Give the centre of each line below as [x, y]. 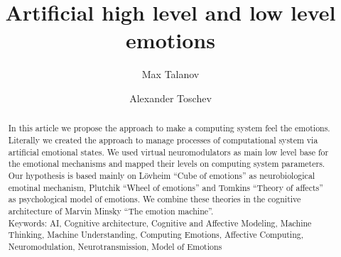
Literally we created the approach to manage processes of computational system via [163, 140]
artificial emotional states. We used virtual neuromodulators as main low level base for [168, 152]
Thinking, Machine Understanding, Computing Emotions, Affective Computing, [156, 235]
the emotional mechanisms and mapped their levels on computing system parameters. [167, 164]
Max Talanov [170, 74]
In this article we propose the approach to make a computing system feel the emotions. [169, 128]
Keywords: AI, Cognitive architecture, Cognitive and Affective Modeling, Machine [160, 223]
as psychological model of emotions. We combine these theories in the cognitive [155, 199]
